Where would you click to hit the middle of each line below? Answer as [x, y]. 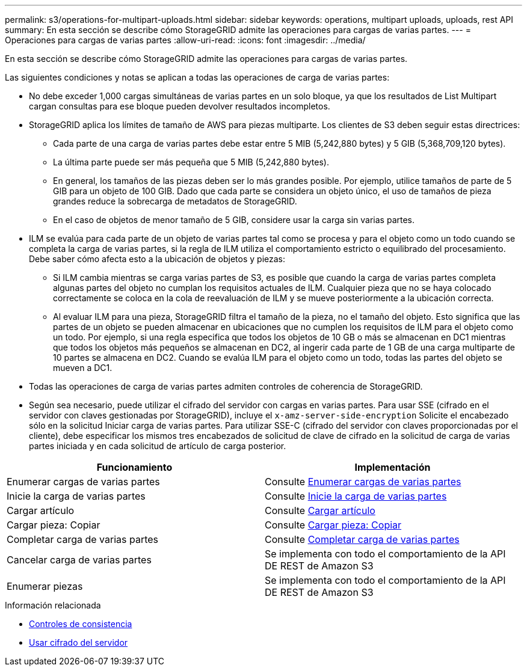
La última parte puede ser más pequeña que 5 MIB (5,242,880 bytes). [191, 162]
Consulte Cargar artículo [320, 510]
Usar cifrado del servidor [79, 642]
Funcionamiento [134, 467]
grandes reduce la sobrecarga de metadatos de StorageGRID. [175, 201]
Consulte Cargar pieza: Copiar [333, 525]
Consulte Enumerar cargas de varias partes [363, 482]
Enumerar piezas [45, 586]
